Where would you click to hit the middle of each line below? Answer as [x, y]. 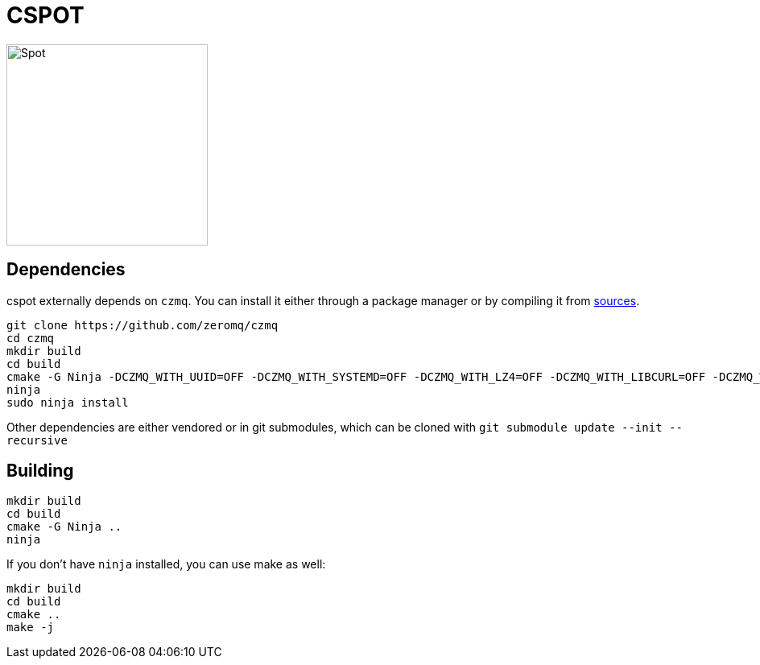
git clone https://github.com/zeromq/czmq [142, 325]
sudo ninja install [68, 402]
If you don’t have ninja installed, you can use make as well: [166, 564]
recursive [37, 440]
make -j [31, 628]
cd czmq [31, 338]
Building [40, 471]
